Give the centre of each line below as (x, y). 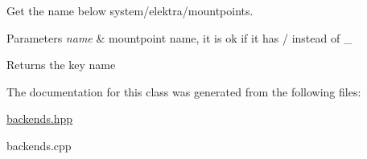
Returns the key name (61, 65)
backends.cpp (39, 145)
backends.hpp (40, 118)
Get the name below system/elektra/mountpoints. (130, 10)
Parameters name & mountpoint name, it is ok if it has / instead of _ (179, 37)
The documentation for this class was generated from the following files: (184, 91)
